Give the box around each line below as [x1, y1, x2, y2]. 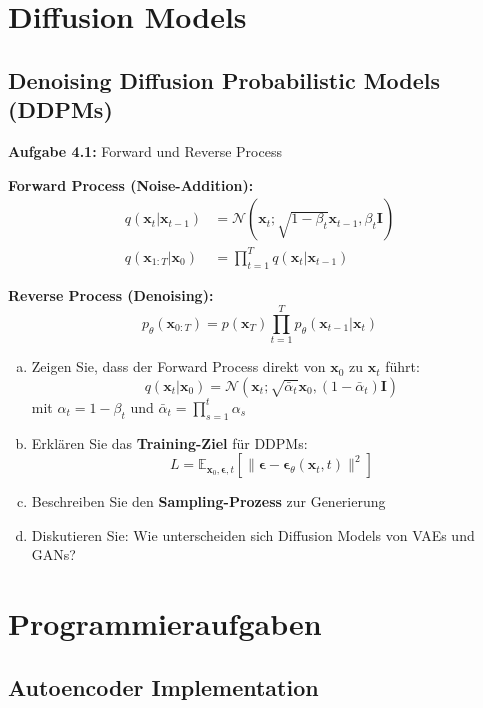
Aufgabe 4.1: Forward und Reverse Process [8, 140, 282, 161]
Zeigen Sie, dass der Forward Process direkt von [31, 356, 326, 377]
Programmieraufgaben [8, 603, 322, 644]
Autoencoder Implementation [8, 671, 319, 702]
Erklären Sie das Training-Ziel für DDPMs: [31, 432, 308, 453]
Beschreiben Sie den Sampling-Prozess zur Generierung [31, 491, 386, 512]
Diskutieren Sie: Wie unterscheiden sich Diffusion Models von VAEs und [31, 524, 475, 545]
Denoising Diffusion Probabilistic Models [8, 64, 441, 95]
